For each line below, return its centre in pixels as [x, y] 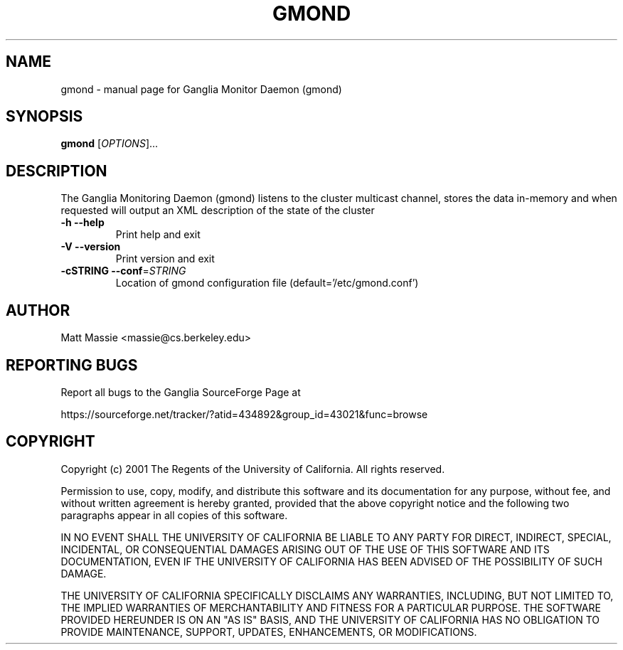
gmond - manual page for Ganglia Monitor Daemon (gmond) [201, 89]
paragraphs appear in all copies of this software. [174, 515]
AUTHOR [38, 310]
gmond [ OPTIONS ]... [110, 144]
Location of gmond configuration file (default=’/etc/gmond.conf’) [267, 283]
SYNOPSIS [44, 117]
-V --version [91, 247]
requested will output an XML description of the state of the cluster [218, 211]
